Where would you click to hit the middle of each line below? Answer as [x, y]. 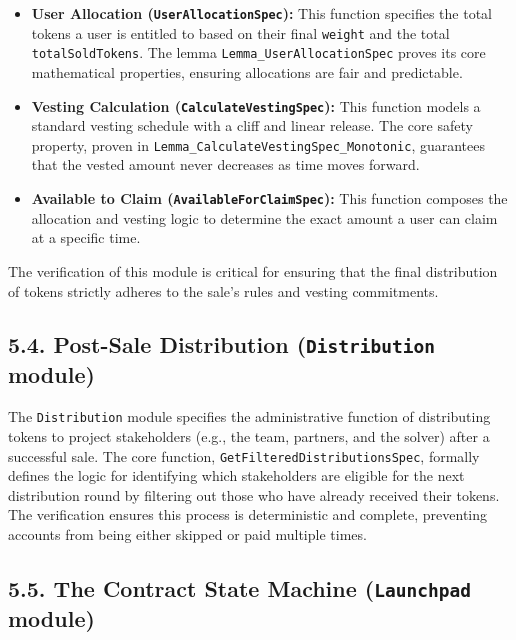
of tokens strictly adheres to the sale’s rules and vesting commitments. [223, 290]
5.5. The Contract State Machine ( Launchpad [239, 587]
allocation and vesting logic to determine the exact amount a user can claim [264, 217]
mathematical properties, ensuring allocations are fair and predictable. [247, 71]
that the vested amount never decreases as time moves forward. [225, 164]
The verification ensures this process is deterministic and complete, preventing [248, 514]
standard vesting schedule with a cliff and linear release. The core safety [252, 125]
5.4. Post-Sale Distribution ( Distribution [221, 344]
